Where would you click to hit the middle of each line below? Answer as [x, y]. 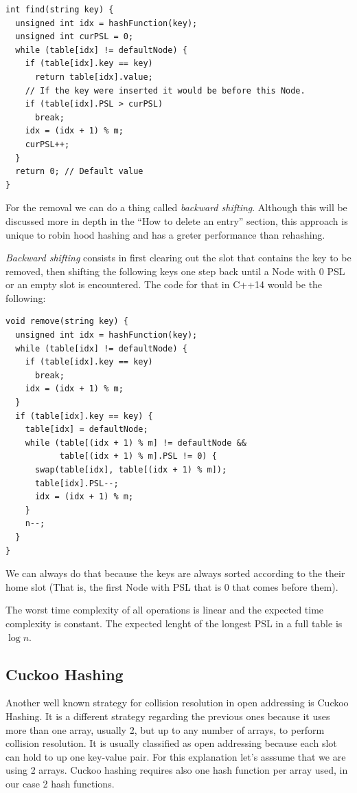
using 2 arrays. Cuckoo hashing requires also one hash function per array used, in [177, 770]
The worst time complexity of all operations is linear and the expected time [165, 610]
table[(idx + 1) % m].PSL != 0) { [138, 456]
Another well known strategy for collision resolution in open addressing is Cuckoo [177, 703]
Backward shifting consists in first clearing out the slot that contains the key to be [178, 258]
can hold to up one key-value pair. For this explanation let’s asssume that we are [176, 756]
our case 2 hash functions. [60, 783]
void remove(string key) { [67, 322]
